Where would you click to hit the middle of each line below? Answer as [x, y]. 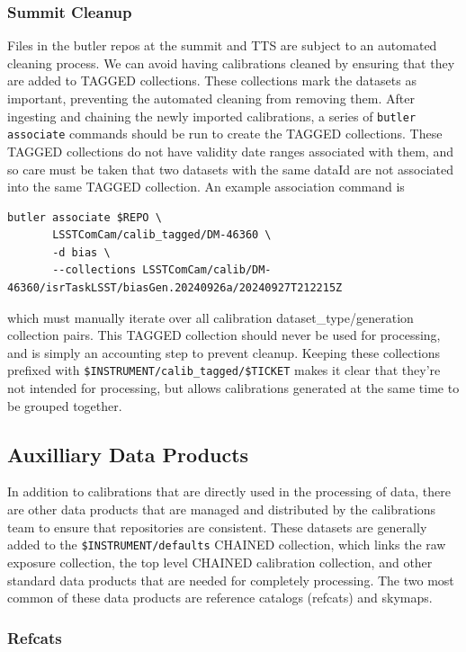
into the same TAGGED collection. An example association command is [206, 187]
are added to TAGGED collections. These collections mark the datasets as [212, 80]
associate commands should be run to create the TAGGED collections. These [225, 134]
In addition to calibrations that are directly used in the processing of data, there [229, 491]
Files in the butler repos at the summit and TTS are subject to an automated [222, 45]
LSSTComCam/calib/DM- [207, 270]
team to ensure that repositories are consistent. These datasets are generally [217, 527]
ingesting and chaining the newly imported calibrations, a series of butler [212, 116]
